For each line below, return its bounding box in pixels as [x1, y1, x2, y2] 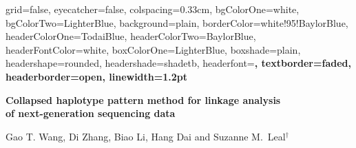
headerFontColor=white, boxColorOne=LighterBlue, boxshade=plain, [6, 42, 301, 56]
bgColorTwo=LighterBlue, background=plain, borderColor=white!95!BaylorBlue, [6, 15, 348, 30]
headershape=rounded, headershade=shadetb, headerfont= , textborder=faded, [6, 56, 351, 70]
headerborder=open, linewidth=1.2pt [6, 69, 188, 83]
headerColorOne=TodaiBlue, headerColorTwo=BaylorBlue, [6, 29, 256, 43]
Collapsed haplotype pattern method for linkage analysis [6, 92, 281, 107]
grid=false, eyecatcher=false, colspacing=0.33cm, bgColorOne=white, [6, 2, 300, 16]
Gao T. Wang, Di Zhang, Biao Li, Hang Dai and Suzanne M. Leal [6, 129, 286, 143]
